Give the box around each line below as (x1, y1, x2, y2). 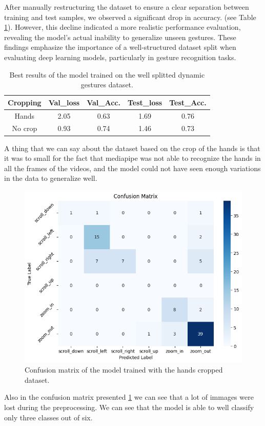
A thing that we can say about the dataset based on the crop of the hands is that (4, 142, 260, 153)
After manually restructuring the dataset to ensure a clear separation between (4, 2, 249, 12)
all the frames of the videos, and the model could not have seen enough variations (4, 162, 261, 173)
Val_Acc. (87, 97, 120, 107)
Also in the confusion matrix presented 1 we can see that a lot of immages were (4, 392, 254, 402)
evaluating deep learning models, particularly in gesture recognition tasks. (4, 51, 236, 62)
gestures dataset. (80, 79, 133, 90)
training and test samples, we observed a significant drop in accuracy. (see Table (4, 11, 256, 22)
